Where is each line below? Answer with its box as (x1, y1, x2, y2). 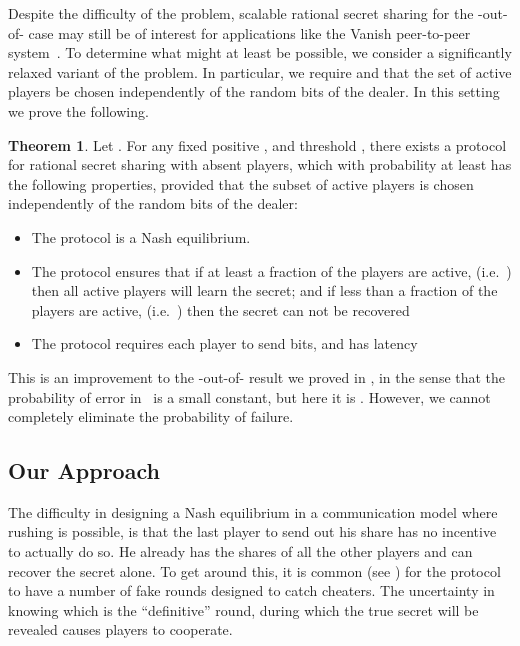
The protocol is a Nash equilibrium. (31, 226, 251, 247)
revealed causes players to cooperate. (8, 619, 233, 640)
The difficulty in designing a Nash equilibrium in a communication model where (8, 501, 498, 522)
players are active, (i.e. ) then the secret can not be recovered (31, 299, 410, 320)
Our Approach (8, 455, 160, 486)
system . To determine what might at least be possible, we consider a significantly (8, 42, 512, 63)
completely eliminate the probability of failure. (8, 406, 294, 427)
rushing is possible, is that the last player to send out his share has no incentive (8, 521, 497, 542)
